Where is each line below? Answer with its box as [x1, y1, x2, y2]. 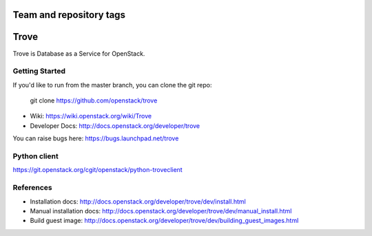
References [12, 183, 52, 193]
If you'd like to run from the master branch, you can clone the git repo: [12, 81, 212, 89]
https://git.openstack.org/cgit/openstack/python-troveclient [12, 166, 183, 174]
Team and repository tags [12, 9, 125, 21]
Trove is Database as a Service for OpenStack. [12, 49, 145, 58]
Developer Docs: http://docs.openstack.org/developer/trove [30, 121, 200, 130]
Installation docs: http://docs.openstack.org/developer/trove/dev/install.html [30, 197, 246, 206]
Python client [12, 151, 59, 161]
